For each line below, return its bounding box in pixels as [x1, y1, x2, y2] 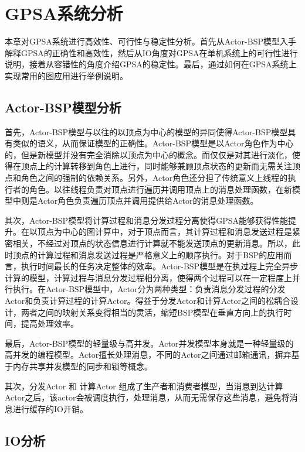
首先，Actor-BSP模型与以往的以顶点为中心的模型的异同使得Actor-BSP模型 [5, 125, 288, 138]
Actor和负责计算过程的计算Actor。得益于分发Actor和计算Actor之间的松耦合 [5, 295, 291, 307]
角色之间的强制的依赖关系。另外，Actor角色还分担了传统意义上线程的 [21, 172, 288, 184]
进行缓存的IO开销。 [12, 402, 88, 415]
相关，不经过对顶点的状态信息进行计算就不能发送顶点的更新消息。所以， [12, 237, 292, 249]
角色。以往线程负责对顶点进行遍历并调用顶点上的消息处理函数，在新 [29, 183, 292, 195]
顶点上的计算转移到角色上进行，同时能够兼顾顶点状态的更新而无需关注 [21, 160, 292, 172]
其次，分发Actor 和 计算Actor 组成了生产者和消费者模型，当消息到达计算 [5, 379, 283, 392]
